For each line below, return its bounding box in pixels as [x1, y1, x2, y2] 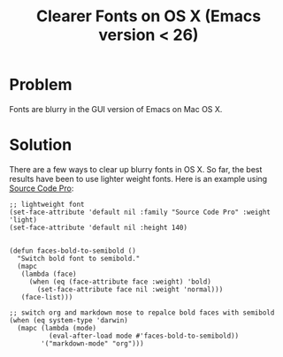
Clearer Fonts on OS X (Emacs [35, 6, 262, 27]
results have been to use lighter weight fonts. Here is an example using [9, 173, 268, 184]
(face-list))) [20, 292, 73, 301]
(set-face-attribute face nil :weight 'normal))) [36, 285, 224, 293]
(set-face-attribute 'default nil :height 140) [9, 223, 188, 232]
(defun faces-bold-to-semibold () [9, 246, 137, 255]
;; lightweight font [9, 200, 86, 209]
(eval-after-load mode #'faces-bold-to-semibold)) [48, 331, 240, 340]
